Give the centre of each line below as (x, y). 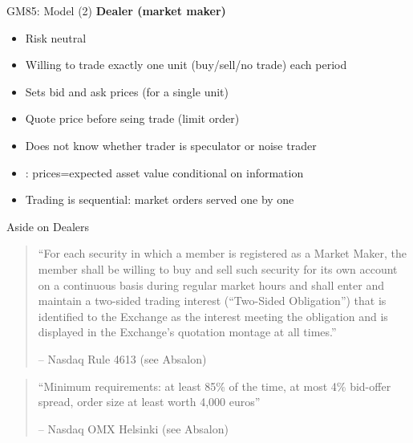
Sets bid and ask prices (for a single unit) (127, 91)
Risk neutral (56, 37)
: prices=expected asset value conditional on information (164, 172)
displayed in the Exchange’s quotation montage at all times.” (187, 332)
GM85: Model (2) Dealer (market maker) (116, 10)
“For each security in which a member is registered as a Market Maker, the (223, 253)
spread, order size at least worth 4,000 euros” (149, 402)
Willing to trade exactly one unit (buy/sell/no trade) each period (186, 65)
